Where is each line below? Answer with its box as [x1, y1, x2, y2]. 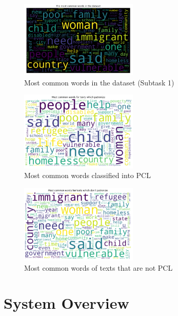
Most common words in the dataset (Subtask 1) [24, 77, 174, 87]
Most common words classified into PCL [24, 170, 151, 181]
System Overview [4, 292, 129, 313]
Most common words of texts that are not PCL [24, 262, 173, 273]
